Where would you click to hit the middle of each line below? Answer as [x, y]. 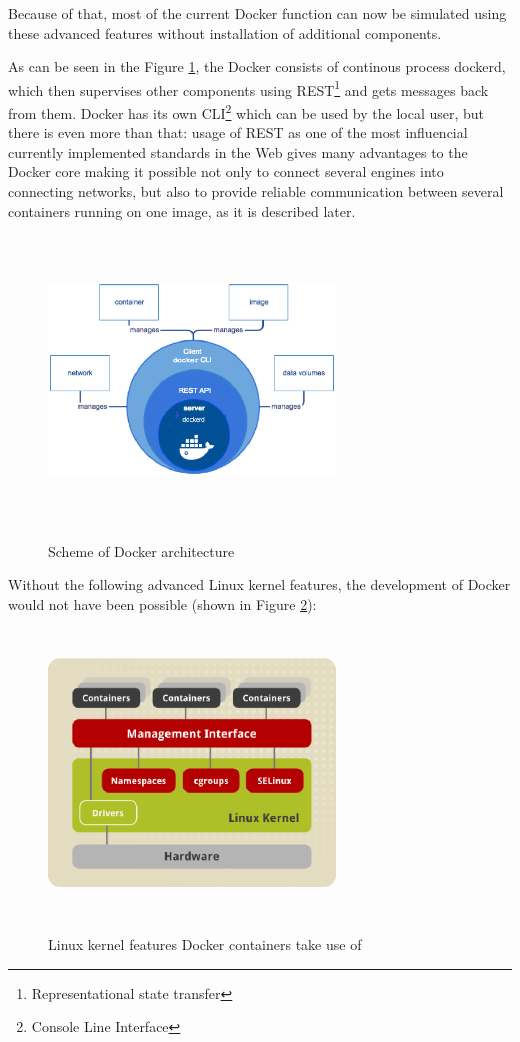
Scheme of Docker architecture [141, 550]
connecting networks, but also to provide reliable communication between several [256, 191]
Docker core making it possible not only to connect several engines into [226, 171]
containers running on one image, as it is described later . [182, 210]
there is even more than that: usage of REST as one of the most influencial [238, 132]
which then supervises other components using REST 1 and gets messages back [248, 88]
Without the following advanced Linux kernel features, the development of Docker [259, 584]
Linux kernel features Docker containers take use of [205, 944]
